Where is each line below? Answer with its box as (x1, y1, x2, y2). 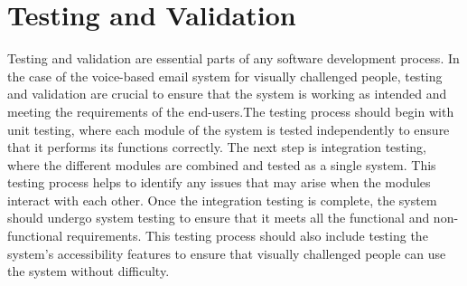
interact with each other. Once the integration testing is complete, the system (7, 190, 437, 209)
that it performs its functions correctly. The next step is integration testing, (7, 138, 426, 157)
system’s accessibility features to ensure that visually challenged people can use (7, 243, 446, 262)
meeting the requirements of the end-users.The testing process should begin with (7, 101, 454, 120)
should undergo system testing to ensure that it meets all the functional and (7, 208, 430, 227)
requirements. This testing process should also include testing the (66, 226, 428, 245)
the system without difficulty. (7, 262, 170, 281)
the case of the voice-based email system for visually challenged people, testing (7, 66, 443, 85)
